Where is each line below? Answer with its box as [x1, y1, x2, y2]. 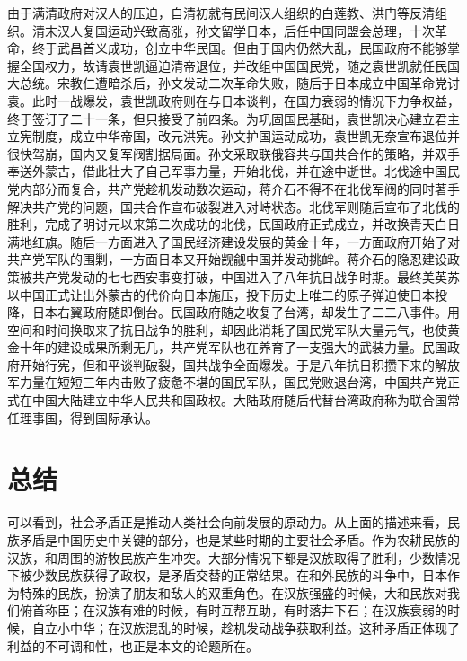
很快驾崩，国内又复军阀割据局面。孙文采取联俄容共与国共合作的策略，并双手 [7, 144, 460, 163]
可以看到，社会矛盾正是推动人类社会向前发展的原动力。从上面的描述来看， [7, 513, 447, 532]
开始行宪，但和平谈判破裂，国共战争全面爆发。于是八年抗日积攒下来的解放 [19, 355, 460, 374]
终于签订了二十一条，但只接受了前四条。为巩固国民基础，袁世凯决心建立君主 [7, 109, 460, 128]
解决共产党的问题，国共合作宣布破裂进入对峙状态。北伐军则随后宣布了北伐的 [7, 197, 460, 216]
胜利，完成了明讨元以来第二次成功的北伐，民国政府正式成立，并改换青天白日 [7, 215, 460, 234]
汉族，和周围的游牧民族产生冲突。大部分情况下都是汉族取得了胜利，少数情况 [7, 548, 460, 567]
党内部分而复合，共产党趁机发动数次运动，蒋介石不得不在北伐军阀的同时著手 [7, 179, 460, 198]
